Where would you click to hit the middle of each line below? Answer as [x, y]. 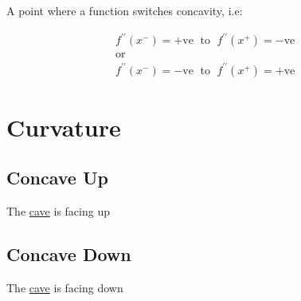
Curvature [64, 127]
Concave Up [57, 178]
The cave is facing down [65, 288]
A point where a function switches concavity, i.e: [125, 10]
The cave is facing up [58, 211]
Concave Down [69, 254]
